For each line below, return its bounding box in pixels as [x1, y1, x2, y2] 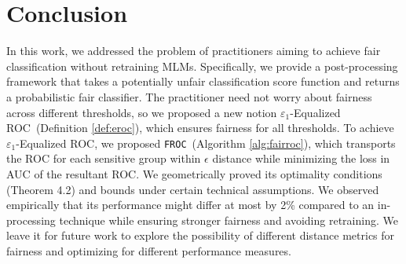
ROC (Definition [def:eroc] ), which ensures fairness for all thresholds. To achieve [6, 119, 394, 136]
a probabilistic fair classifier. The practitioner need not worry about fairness [6, 88, 372, 104]
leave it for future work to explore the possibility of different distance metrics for [6, 227, 395, 244]
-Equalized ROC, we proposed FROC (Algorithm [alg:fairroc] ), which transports [16, 134, 396, 151]
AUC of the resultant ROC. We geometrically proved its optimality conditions [6, 165, 382, 181]
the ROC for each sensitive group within [6, 150, 201, 167]
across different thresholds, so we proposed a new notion [6, 104, 277, 120]
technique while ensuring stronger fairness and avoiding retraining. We [59, 211, 398, 228]
